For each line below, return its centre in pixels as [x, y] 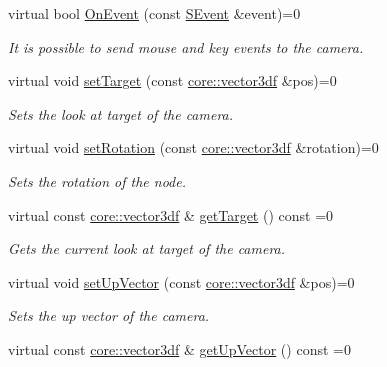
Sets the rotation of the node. [97, 180]
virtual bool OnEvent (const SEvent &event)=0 [154, 13]
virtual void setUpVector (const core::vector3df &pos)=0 [181, 281]
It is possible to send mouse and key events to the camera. [186, 46]
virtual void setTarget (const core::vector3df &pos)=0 [172, 80]
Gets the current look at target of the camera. [147, 248]
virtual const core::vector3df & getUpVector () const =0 [179, 348]
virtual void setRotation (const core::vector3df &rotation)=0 [193, 147]
